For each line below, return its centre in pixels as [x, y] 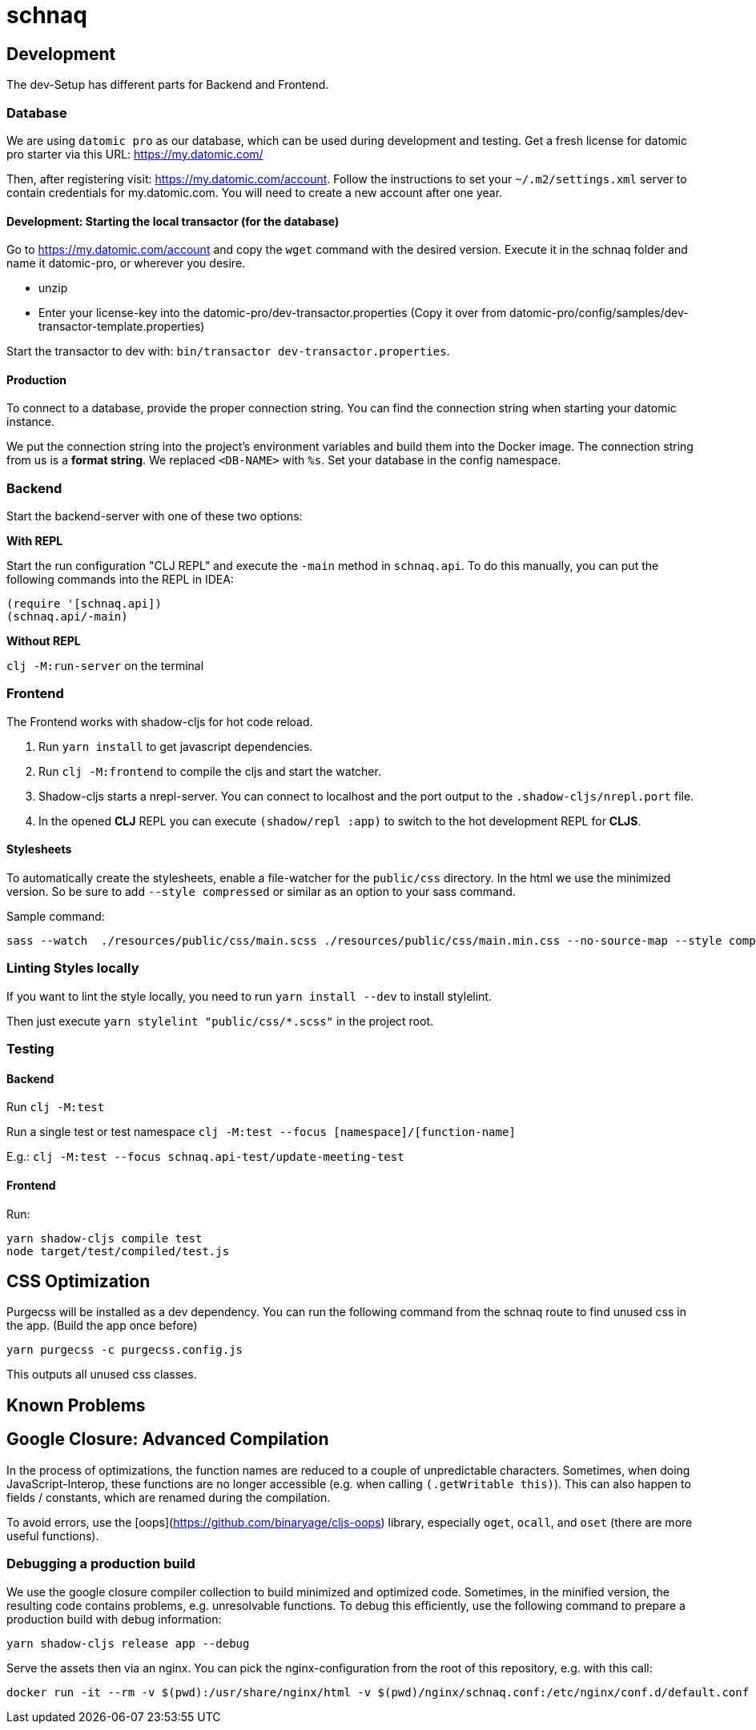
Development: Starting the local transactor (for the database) [173, 221]
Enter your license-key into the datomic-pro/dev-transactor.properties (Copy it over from [273, 313]
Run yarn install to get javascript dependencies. [176, 746]
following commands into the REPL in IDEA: [120, 580]
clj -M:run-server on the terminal [105, 666]
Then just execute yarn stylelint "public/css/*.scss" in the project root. [220, 1021]
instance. [31, 422]
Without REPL [44, 641]
